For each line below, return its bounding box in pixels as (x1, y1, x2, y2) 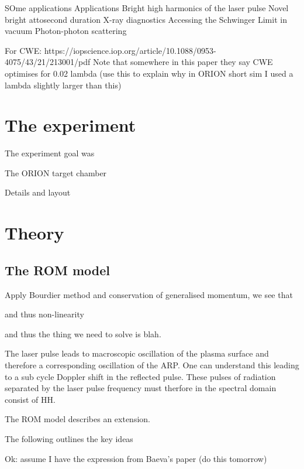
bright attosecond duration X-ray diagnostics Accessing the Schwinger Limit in (5, 13, 287, 25)
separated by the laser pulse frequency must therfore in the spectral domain (5, 382, 277, 394)
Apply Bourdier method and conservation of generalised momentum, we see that (5, 288, 293, 300)
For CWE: (5, 44, 42, 56)
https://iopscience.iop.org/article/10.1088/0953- (44, 44, 216, 56)
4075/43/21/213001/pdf (5, 56, 91, 68)
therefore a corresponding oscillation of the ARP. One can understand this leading (5, 359, 299, 371)
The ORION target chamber (5, 166, 107, 179)
